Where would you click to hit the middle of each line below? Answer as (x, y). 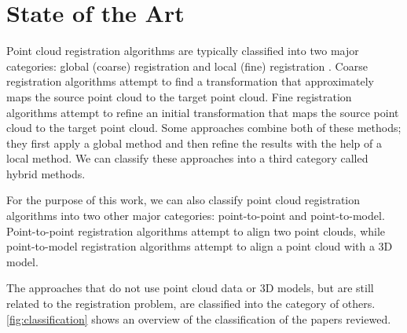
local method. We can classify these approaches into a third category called (187, 158)
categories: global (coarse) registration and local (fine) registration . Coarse (187, 66)
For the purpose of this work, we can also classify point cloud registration (183, 200)
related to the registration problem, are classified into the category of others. (191, 304)
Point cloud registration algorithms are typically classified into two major (183, 51)
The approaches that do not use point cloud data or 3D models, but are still (190, 288)
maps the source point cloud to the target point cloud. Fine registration (179, 96)
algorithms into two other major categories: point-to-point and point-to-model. (196, 216)
